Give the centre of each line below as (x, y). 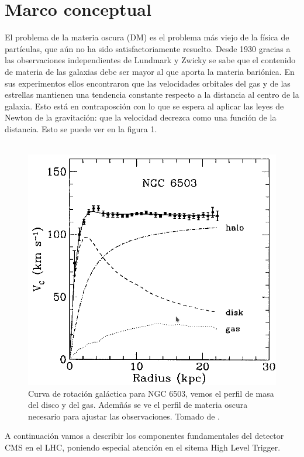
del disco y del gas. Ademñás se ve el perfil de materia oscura (138, 405)
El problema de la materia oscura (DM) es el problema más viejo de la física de (147, 37)
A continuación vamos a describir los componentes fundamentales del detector (144, 436)
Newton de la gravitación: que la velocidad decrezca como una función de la (141, 117)
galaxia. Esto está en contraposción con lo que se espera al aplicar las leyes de (144, 106)
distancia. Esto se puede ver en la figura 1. (81, 128)
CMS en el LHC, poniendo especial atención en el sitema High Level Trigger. (143, 447)
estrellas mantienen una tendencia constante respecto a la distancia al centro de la (152, 95)
